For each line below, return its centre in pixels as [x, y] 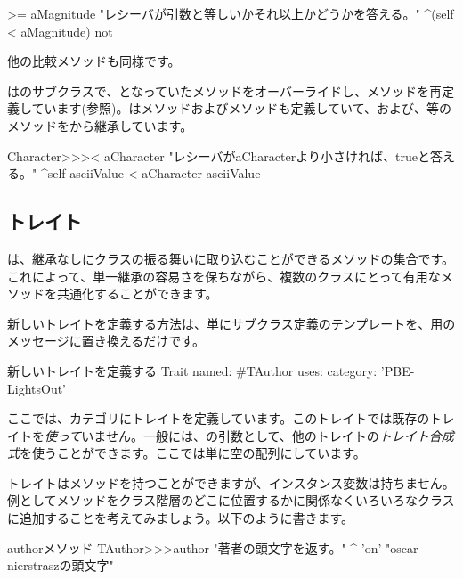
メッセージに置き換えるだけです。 [106, 341]
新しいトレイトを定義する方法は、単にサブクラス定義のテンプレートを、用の [231, 323]
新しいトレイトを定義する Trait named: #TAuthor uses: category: [192, 370]
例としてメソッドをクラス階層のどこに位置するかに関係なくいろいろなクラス [231, 500]
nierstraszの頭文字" [61, 565]
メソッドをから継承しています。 [100, 125]
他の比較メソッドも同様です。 [94, 61]
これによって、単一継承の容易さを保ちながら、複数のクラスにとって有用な [224, 276]
